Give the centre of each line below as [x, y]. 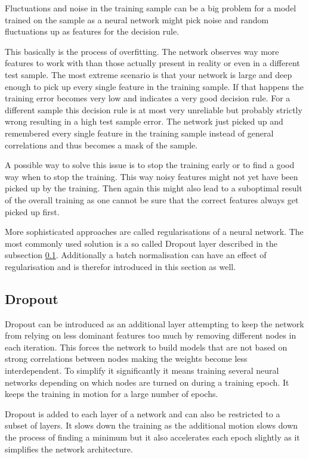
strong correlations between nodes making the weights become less [126, 359]
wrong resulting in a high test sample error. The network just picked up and [144, 121]
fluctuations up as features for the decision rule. [92, 31]
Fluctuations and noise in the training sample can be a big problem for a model [151, 8]
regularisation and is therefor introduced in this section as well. [120, 266]
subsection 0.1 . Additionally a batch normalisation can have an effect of [136, 255]
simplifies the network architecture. [69, 449]
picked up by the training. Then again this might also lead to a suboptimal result [154, 188]
